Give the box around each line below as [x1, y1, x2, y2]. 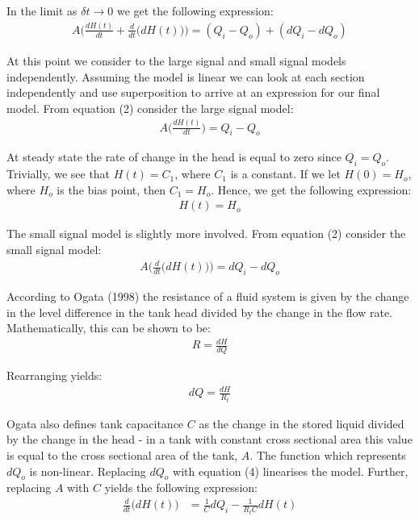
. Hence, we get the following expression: [211, 181, 412, 198]
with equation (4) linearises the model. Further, [173, 462, 409, 479]
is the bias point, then [57, 181, 166, 198]
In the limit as [6, 2, 78, 19]
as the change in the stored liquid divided [199, 415, 404, 431]
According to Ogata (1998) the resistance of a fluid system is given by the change [6, 288, 409, 304]
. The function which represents [249, 446, 406, 463]
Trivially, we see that [6, 165, 111, 182]
